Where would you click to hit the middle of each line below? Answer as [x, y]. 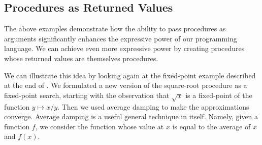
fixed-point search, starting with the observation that [87, 95]
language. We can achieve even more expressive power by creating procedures [124, 48]
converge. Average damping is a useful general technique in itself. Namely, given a [131, 116]
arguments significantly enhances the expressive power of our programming [121, 38]
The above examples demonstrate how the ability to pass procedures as [115, 29]
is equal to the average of [211, 126]
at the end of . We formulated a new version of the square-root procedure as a [126, 85]
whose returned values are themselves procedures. [81, 58]
